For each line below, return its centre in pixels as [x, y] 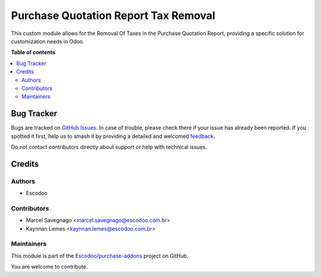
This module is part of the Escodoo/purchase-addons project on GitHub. [100, 256]
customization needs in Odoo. [48, 41]
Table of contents [33, 52]
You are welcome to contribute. [49, 267]
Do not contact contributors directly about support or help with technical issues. [109, 147]
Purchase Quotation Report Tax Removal [113, 15]
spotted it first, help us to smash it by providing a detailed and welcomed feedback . [113, 136]
